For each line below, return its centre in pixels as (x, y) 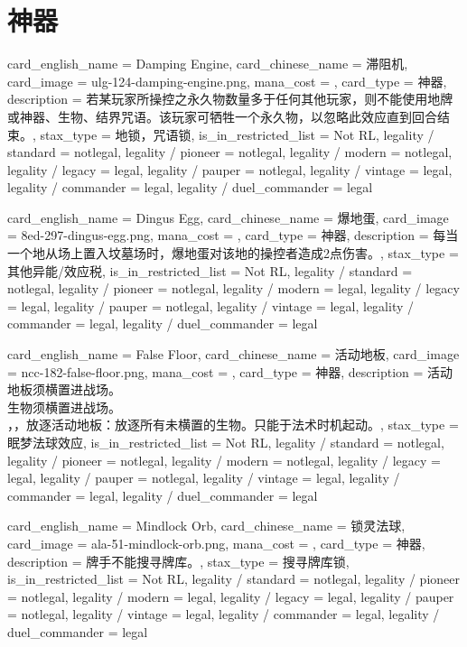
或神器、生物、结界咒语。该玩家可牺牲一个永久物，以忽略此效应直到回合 (222, 116)
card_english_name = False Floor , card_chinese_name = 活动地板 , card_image (233, 354)
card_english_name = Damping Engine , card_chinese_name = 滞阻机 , (208, 64)
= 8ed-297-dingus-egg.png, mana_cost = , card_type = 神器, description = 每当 (233, 235)
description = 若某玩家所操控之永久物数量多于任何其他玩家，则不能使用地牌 (230, 99)
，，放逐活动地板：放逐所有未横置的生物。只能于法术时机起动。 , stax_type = (233, 425)
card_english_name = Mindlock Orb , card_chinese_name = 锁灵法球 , (206, 526)
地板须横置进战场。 (64, 389)
